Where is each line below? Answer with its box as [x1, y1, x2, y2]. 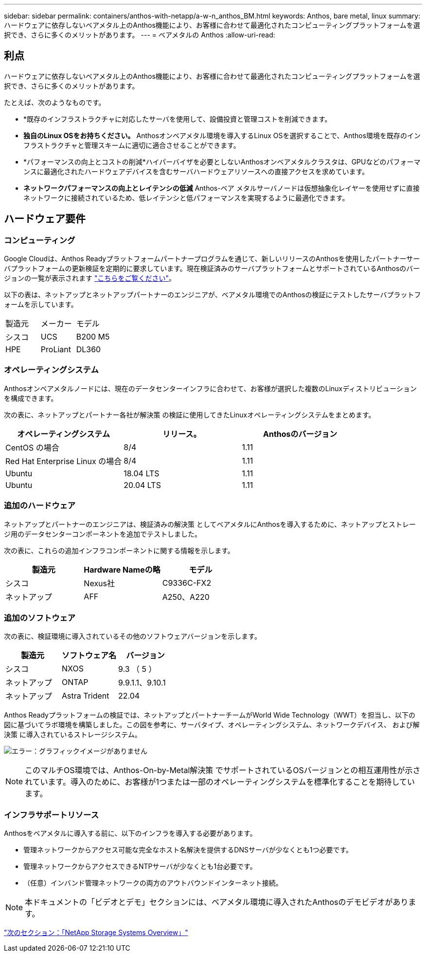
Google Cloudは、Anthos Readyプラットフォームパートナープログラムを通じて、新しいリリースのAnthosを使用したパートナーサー [4, 254, 420, 263]
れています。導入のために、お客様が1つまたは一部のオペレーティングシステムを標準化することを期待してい [25, 777, 415, 787]
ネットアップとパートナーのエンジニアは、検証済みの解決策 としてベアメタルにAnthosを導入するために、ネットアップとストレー [4, 520, 416, 528]
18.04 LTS [124, 468, 160, 478]
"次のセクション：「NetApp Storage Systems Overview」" [4, 928, 188, 937]
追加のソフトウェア [4, 613, 76, 623]
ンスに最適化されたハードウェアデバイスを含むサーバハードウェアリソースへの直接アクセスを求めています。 [23, 167, 369, 176]
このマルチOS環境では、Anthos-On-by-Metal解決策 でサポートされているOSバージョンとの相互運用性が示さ [25, 765, 421, 776]
